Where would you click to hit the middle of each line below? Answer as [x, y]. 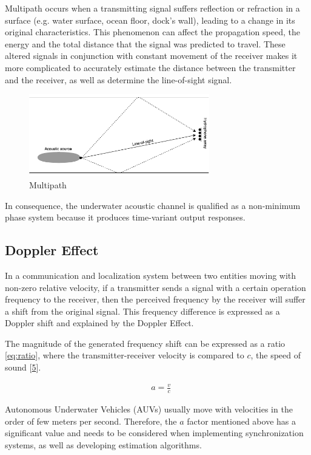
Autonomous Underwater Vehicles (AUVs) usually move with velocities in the [149, 409]
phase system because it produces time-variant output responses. [125, 217]
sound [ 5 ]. [23, 367]
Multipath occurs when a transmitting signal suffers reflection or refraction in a [152, 8]
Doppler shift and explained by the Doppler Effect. [99, 323]
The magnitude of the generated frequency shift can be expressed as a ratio [145, 343]
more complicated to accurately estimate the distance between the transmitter [150, 67]
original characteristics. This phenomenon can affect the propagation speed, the [152, 32]
